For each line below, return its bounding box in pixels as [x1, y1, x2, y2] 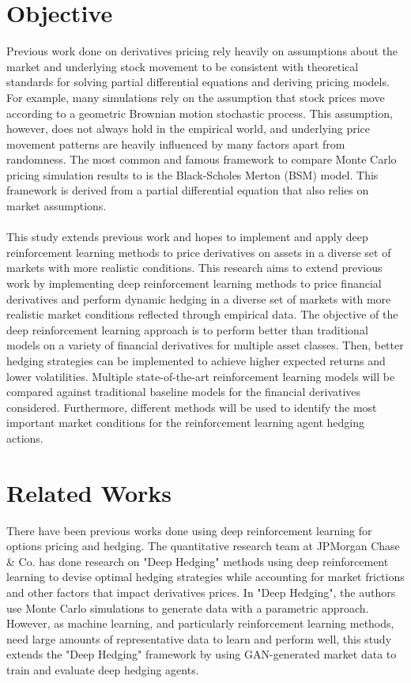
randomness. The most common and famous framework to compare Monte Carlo [6, 151, 397, 168]
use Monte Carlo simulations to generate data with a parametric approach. [6, 599, 369, 616]
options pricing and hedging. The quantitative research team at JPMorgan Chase [6, 538, 400, 554]
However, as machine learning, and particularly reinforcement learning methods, [6, 615, 394, 632]
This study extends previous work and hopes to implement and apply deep [6, 228, 368, 245]
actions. [6, 429, 43, 446]
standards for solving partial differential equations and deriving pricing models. [6, 74, 390, 90]
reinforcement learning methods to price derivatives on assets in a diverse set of [6, 243, 391, 260]
